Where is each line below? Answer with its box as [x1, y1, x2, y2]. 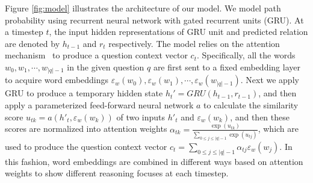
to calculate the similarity [203, 99, 299, 111]
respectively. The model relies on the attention [108, 37, 280, 49]
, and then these [230, 110, 290, 123]
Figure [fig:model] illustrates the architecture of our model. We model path [5, 2, 281, 14]
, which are [258, 122, 299, 135]
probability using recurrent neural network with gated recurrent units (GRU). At [5, 13, 304, 26]
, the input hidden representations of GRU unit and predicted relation [49, 25, 308, 38]
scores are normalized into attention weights [5, 122, 167, 135]
